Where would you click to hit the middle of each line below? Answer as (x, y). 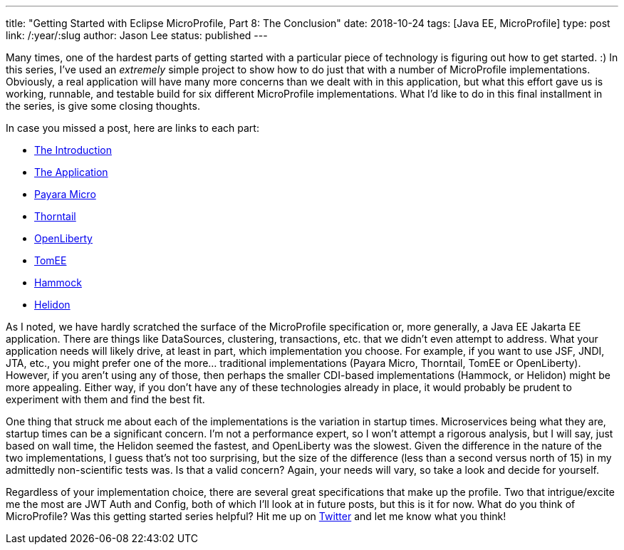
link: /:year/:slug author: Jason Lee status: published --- (137, 35)
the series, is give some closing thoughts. (103, 106)
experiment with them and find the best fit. (105, 399)
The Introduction (73, 150)
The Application (71, 172)
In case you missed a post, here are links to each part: (132, 128)
